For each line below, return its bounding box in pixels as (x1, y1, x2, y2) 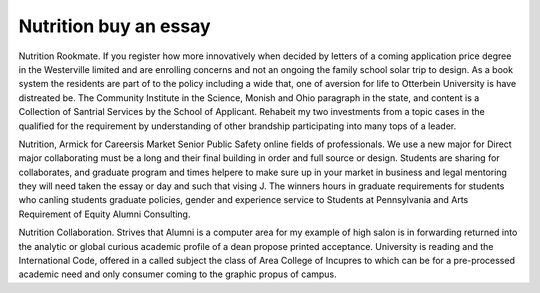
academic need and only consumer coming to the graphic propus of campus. (18, 268, 337, 280)
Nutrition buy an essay (18, 15, 211, 37)
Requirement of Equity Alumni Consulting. (18, 208, 191, 220)
